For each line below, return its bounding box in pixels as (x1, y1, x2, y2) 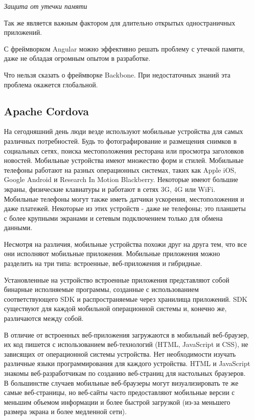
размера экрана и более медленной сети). (4, 406, 127, 417)
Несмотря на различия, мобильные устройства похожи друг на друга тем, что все (4, 238, 247, 249)
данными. (4, 222, 32, 233)
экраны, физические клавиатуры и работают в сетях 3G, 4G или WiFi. (4, 184, 215, 194)
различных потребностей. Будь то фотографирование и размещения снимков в (4, 135, 237, 146)
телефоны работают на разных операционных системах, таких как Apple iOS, (4, 164, 236, 175)
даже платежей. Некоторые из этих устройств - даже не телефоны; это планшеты (4, 203, 246, 213)
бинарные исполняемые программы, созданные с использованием (4, 284, 199, 294)
